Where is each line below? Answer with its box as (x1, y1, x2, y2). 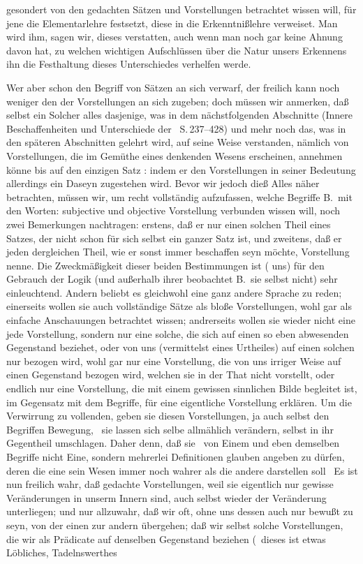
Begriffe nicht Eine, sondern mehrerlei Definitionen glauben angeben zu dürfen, (6, 450, 345, 463)
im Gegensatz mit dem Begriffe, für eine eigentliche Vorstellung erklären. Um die (6, 394, 352, 409)
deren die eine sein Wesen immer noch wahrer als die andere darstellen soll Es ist (6, 463, 358, 477)
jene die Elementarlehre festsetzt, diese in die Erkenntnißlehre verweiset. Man (6, 15, 338, 30)
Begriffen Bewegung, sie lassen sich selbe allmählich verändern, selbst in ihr (6, 422, 334, 436)
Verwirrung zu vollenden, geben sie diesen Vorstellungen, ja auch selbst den (6, 408, 329, 423)
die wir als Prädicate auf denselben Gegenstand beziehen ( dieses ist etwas (6, 531, 326, 546)
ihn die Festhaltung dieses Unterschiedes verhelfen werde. (6, 57, 251, 71)
